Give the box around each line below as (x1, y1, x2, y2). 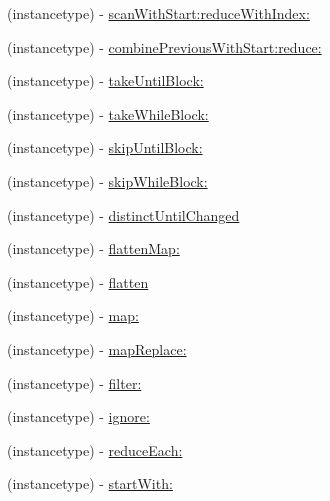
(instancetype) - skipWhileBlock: (7, 170, 208, 191)
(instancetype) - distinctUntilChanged (7, 204, 240, 225)
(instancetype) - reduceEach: (7, 439, 183, 460)
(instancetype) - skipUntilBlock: (7, 137, 203, 158)
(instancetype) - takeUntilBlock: (7, 70, 204, 91)
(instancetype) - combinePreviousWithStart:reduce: (7, 36, 322, 57)
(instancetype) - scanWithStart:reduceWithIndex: (7, 3, 310, 23)
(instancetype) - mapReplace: (7, 338, 187, 359)
